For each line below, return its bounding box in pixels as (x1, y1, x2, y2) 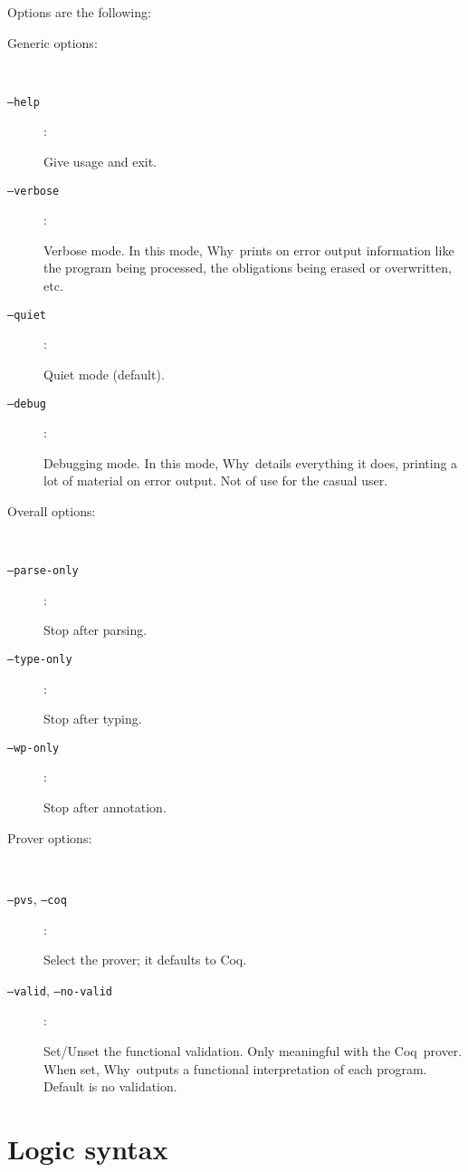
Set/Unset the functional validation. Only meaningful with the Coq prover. (43, 1041, 463, 1060)
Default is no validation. (43, 1077, 177, 1096)
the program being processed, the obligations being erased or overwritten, (43, 258, 452, 277)
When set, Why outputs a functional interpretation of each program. (43, 1059, 427, 1078)
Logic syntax (7, 1129, 168, 1167)
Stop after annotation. (43, 798, 167, 817)
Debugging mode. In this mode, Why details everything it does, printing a (43, 453, 458, 472)
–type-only (7, 652, 72, 666)
